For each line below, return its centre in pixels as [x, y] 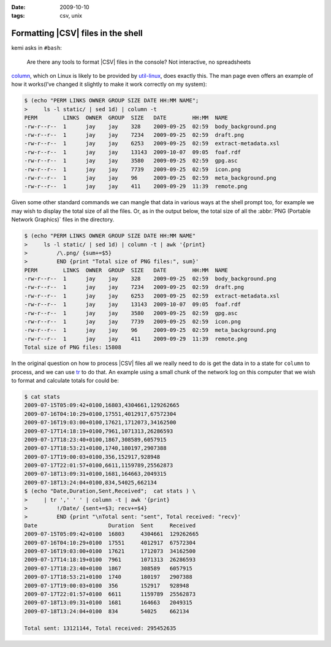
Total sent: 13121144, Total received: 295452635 [100, 628]
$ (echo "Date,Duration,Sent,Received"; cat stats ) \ [110, 491]
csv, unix [71, 16]
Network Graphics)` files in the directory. [63, 220]
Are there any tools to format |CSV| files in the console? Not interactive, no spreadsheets [139, 62]
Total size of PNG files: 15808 [73, 347]
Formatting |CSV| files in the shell [77, 33]
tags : [18, 16]
